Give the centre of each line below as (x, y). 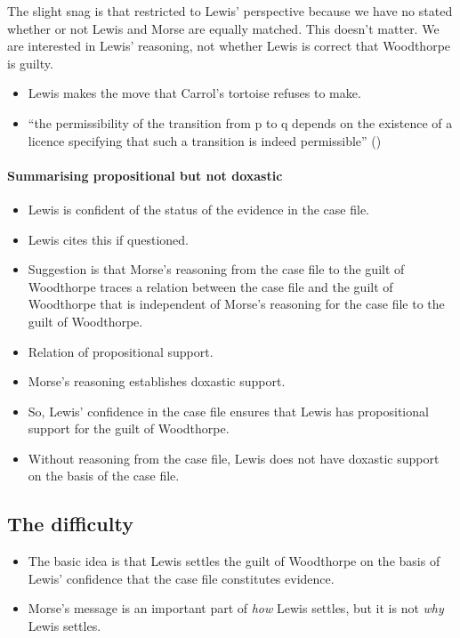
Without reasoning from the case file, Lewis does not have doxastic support (234, 458)
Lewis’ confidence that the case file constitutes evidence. (181, 578)
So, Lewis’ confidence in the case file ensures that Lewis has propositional (228, 411)
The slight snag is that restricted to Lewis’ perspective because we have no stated (230, 11)
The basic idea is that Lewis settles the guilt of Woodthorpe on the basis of (234, 561)
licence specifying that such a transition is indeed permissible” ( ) (205, 140)
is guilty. (30, 63)
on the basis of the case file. (104, 476)
